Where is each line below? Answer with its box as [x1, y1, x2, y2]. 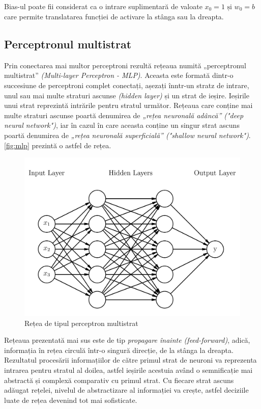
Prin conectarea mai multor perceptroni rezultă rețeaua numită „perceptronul [4, 60, 246, 70]
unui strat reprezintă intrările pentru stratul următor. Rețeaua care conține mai [4, 100, 253, 111]
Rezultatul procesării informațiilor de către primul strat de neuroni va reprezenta [4, 355, 257, 365]
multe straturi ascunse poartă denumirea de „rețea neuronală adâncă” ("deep [4, 110, 244, 120]
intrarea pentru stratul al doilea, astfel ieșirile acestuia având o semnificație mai [4, 365, 253, 375]
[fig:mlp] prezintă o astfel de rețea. [4, 140, 111, 150]
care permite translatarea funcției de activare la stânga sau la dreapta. [4, 11, 224, 21]
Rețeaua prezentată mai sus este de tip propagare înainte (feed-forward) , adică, [4, 335, 250, 345]
